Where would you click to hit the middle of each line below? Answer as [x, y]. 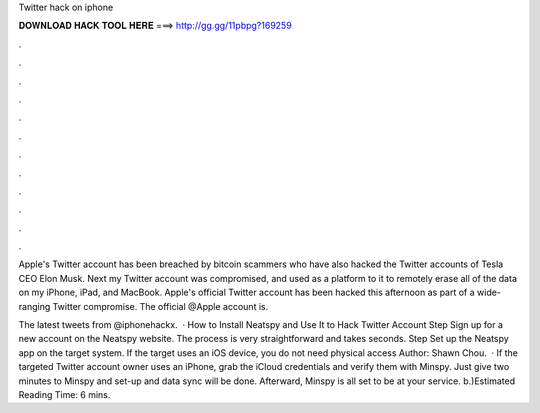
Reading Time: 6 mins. [64, 394]
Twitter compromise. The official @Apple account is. [160, 306]
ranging [34, 306]
